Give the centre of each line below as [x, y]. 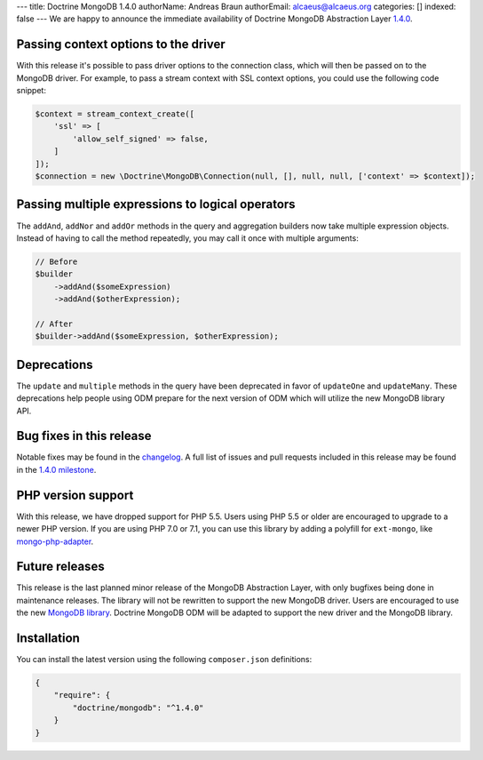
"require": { [82, 695]
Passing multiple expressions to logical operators [156, 204]
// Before [56, 261]
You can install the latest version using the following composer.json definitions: [164, 660]
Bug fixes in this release [84, 436]
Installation [48, 638]
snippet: [31, 91]
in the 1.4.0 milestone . [56, 469]
